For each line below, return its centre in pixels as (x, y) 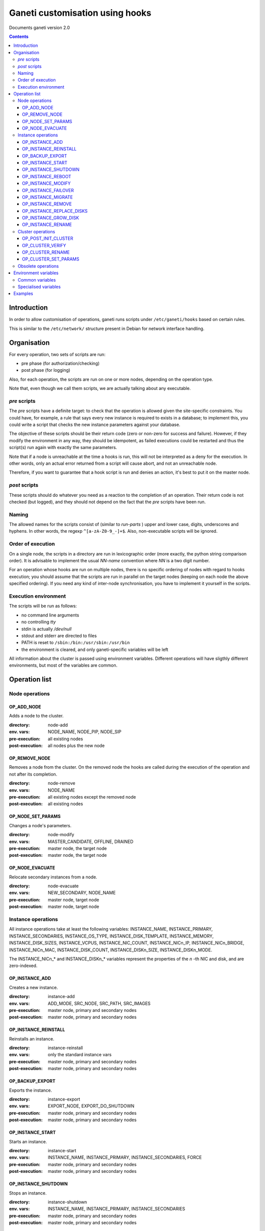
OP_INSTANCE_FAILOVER (48, 190)
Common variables (37, 280)
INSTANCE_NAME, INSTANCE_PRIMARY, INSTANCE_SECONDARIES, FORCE (125, 1158)
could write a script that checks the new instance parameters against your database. (95, 425)
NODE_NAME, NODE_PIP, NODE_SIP (85, 732)
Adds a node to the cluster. (36, 716)
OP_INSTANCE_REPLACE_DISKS (55, 211)
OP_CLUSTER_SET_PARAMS (51, 259)
